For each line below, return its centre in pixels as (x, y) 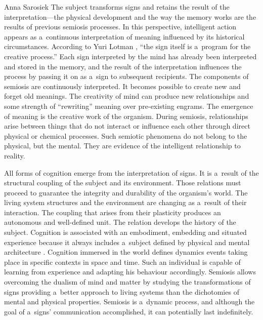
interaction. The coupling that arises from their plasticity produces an (113, 212)
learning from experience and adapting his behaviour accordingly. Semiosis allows (130, 272)
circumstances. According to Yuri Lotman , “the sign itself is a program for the (127, 46)
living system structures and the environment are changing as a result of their (125, 202)
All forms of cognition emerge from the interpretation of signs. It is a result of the (131, 172)
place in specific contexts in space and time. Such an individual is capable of (122, 262)
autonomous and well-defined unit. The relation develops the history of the (120, 222)
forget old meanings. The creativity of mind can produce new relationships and (127, 96)
